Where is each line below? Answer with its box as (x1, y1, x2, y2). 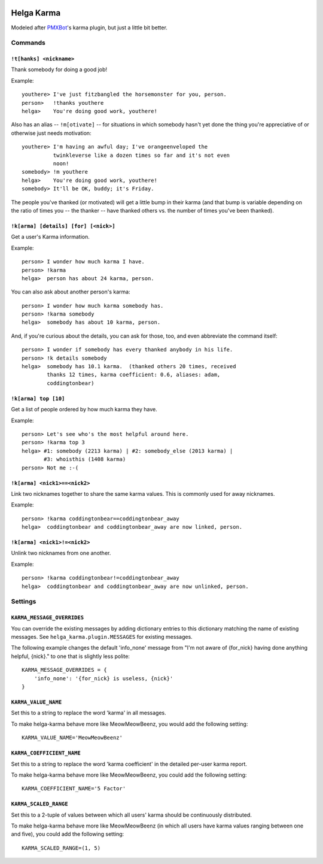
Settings (11, 598, 36, 606)
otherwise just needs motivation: (11, 129, 92, 137)
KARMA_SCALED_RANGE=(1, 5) (22, 844, 101, 851)
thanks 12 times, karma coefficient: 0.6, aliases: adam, (47, 371, 221, 378)
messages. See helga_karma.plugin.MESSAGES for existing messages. (11, 633, 193, 640)
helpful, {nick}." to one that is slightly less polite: (11, 653, 130, 660)
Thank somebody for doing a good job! (11, 66, 108, 73)
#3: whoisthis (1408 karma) (44, 456, 126, 463)
